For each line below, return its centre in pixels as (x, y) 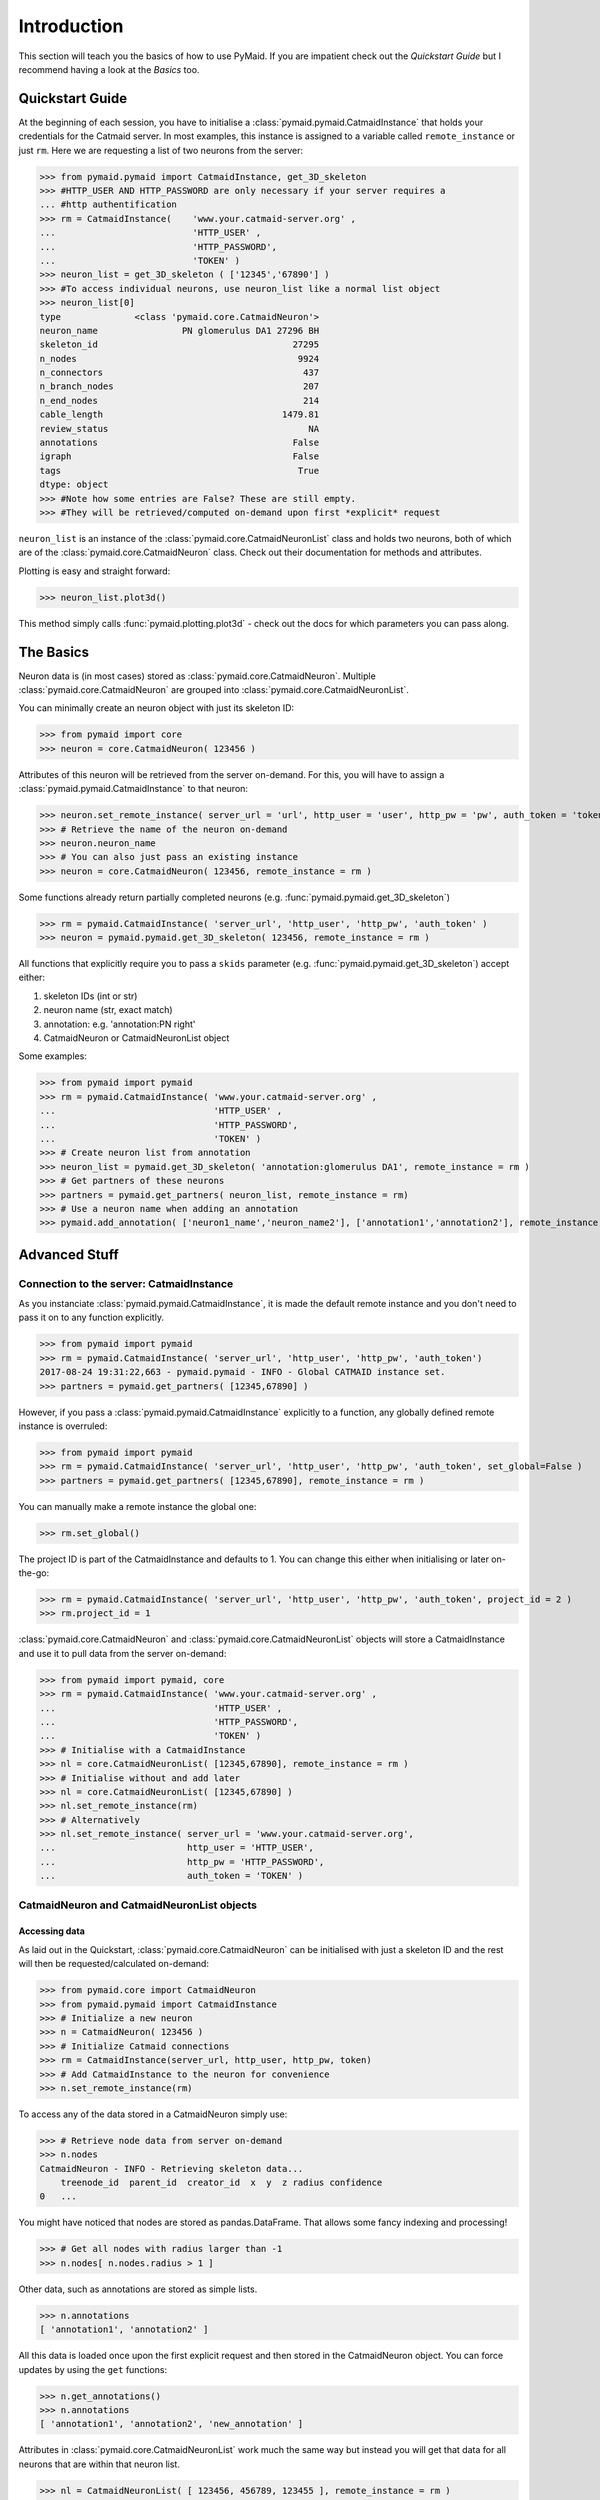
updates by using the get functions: (93, 2369)
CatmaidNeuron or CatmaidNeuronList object (136, 1038)
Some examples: (52, 1056)
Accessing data (51, 1931)
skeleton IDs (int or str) (90, 996)
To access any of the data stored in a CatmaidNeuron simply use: (153, 2114)
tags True (179, 470)
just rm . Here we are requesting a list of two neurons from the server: (161, 150)
